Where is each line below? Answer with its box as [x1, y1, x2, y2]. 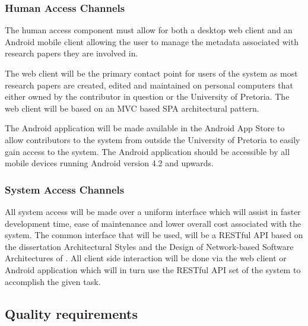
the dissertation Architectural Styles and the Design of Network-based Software [5, 240, 294, 252]
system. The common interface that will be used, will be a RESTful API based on [5, 229, 303, 241]
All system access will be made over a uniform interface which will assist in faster [5, 205, 301, 217]
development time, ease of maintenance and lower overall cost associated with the [5, 217, 301, 229]
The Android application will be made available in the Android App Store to [5, 122, 285, 134]
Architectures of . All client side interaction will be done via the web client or [5, 252, 287, 264]
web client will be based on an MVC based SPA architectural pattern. [5, 102, 259, 114]
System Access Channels [5, 182, 125, 197]
